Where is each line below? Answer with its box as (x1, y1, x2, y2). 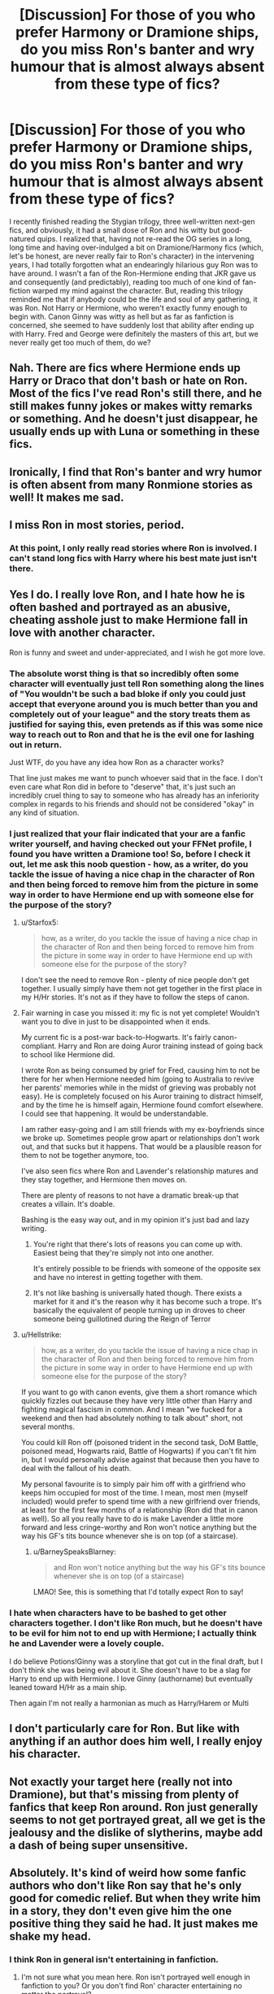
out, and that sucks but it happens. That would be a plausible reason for (20, 1142, 263, 1152)
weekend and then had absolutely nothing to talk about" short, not (20, 1413, 243, 1423)
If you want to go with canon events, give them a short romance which (20, 1387, 258, 1397)
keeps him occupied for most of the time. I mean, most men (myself (20, 1488, 249, 1498)
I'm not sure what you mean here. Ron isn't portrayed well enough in (20, 1972, 250, 1982)
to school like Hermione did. (20, 1050, 115, 1060)
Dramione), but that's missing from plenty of (9, 1787, 239, 1801)
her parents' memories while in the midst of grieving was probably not (20, 1083, 257, 1093)
